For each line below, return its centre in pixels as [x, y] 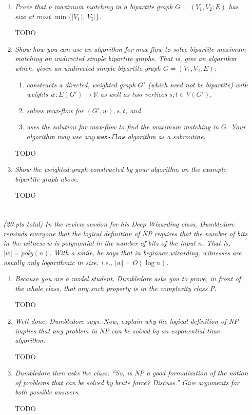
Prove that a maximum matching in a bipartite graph [94, 6]
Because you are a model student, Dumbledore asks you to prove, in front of [128, 279]
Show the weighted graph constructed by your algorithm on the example [120, 169]
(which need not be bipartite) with [198, 84]
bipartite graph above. [47, 178]
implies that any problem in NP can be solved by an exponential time [117, 330]
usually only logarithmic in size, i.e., [58, 262]
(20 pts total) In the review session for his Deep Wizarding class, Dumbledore [119, 224]
